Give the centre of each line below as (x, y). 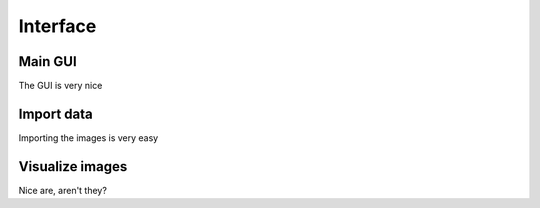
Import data (56, 113)
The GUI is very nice (60, 86)
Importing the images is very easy (88, 137)
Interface (57, 26)
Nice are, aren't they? (62, 190)
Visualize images (73, 166)
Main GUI (47, 61)
